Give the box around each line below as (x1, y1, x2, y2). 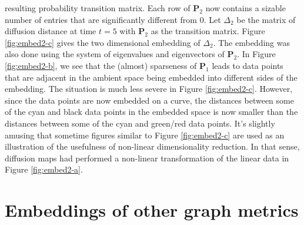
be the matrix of (236, 13, 296, 25)
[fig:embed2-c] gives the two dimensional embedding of (5, 36, 201, 48)
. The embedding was (213, 36, 290, 48)
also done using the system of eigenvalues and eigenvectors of (5, 48, 225, 60)
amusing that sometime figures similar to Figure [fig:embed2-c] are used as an (5, 128, 285, 141)
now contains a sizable (205, 2, 286, 14)
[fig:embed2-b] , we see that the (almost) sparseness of (5, 59, 197, 71)
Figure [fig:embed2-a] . (5, 163, 83, 176)
